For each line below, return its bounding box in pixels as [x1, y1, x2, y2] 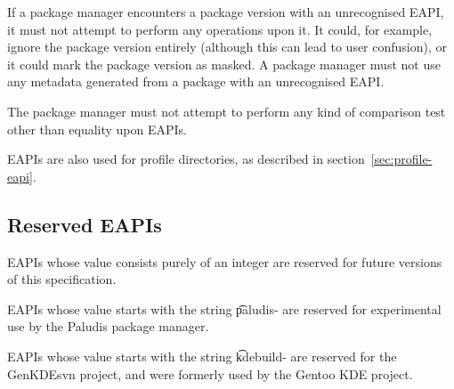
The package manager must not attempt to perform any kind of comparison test [7, 101, 446, 120]
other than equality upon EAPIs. [7, 119, 187, 138]
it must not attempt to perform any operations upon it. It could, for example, [7, 20, 433, 38]
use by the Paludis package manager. [7, 317, 209, 336]
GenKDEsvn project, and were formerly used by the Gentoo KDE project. [7, 364, 413, 383]
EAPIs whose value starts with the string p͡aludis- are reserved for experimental [7, 299, 442, 318]
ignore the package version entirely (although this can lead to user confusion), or [7, 37, 448, 56]
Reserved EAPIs [7, 210, 162, 238]
